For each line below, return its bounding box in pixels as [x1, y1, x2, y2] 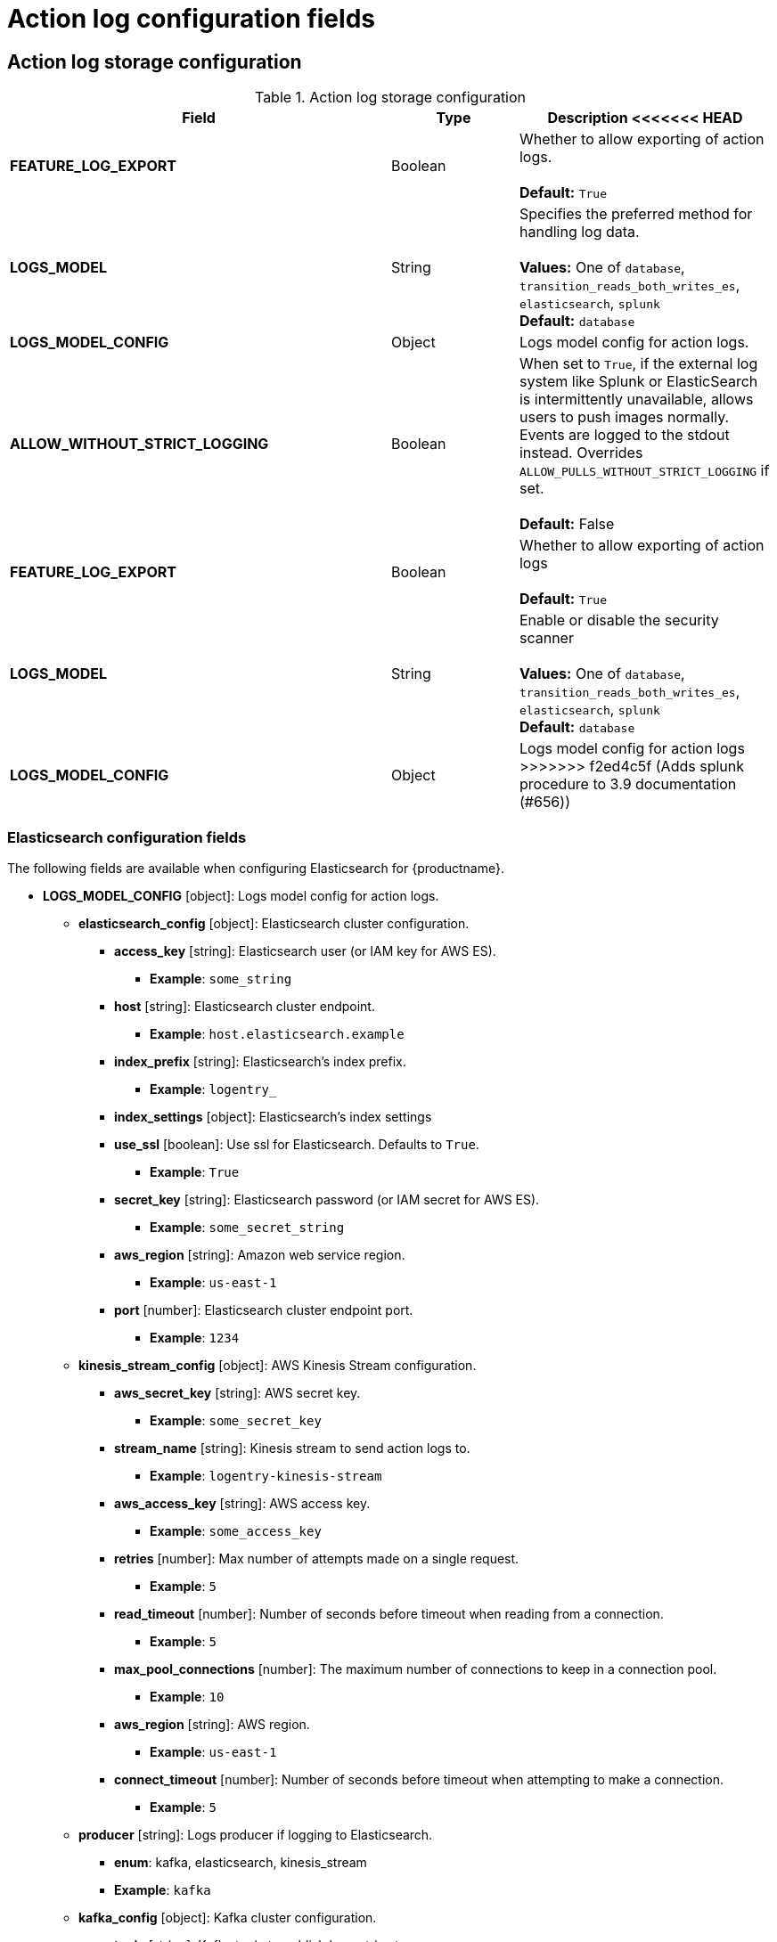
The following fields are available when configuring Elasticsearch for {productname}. [7, 860, 504, 876]
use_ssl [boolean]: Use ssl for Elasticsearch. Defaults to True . [114, 1136, 479, 1152]
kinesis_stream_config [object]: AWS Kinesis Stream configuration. [78, 1357, 477, 1373]
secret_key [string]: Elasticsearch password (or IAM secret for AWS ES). [114, 1191, 540, 1207]
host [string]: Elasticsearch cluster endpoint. [114, 998, 375, 1014]
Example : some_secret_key [150, 1412, 322, 1428]
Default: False [519, 515, 615, 534]
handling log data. [519, 223, 640, 241]
